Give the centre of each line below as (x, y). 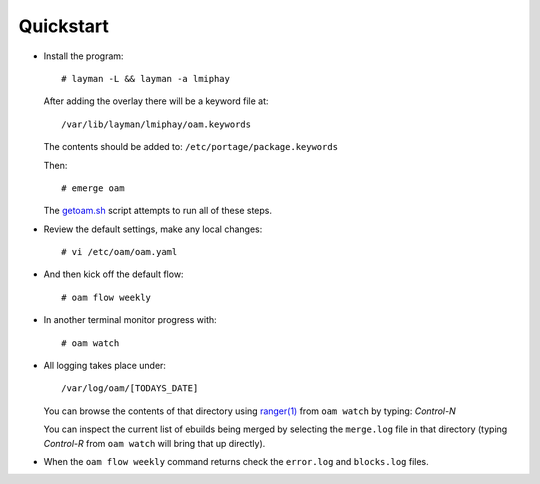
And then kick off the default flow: (113, 274)
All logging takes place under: (105, 366)
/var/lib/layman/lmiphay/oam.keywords (156, 124)
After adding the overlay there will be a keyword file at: (156, 101)
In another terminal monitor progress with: (130, 320)
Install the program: (83, 56)
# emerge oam (93, 188)
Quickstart (64, 26)
